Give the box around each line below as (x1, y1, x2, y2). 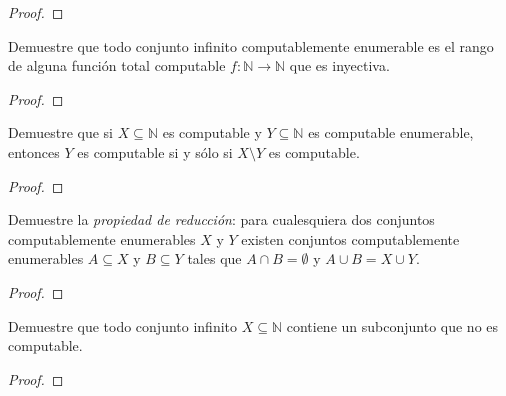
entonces (8, 141, 60, 162)
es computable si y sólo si (77, 141, 233, 162)
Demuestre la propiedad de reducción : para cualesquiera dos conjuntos (8, 209, 435, 230)
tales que (187, 248, 242, 269)
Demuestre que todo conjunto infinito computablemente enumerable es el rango (8, 35, 494, 56)
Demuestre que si (8, 122, 113, 143)
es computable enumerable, (308, 122, 474, 143)
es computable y (162, 122, 262, 143)
